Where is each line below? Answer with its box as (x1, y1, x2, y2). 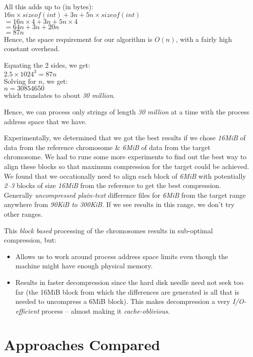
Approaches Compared (4, 334, 160, 354)
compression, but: (4, 235, 57, 245)
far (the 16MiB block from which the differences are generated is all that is (15, 286, 239, 297)
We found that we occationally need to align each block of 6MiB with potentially (4, 170, 246, 181)
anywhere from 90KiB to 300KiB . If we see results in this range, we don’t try (4, 199, 234, 209)
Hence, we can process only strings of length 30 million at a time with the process (4, 107, 250, 117)
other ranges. (4, 209, 43, 219)
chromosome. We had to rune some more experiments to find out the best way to (4, 151, 247, 162)
